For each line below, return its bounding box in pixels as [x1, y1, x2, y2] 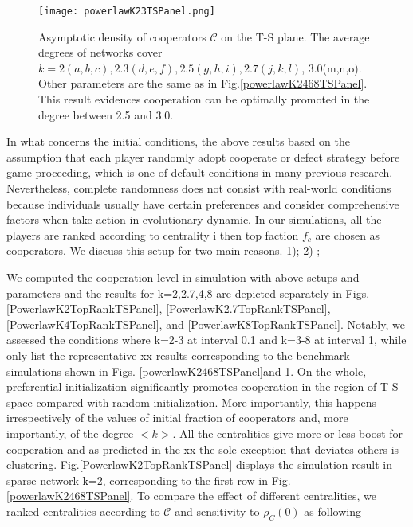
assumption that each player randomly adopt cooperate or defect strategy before [6, 148, 400, 165]
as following [304, 502, 361, 519]
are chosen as [315, 226, 380, 243]
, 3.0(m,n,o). [301, 59, 362, 76]
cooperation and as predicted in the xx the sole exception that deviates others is [6, 440, 399, 457]
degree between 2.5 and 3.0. [38, 106, 174, 123]
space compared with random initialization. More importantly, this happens [6, 393, 377, 410]
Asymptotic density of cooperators [38, 28, 206, 45]
